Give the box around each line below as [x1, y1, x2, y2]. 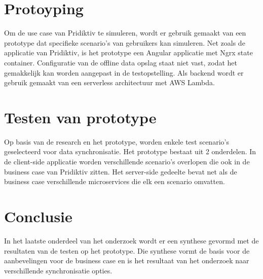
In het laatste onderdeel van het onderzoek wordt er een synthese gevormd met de [4, 235, 259, 246]
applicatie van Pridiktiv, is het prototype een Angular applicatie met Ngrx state [4, 47, 253, 58]
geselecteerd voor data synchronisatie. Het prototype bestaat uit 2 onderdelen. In [4, 146, 256, 157]
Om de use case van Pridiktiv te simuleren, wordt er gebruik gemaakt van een [4, 27, 246, 38]
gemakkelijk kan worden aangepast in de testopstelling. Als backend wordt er [4, 67, 244, 78]
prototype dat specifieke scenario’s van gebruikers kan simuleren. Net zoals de [4, 37, 245, 48]
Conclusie [4, 205, 72, 226]
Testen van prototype [4, 107, 157, 127]
